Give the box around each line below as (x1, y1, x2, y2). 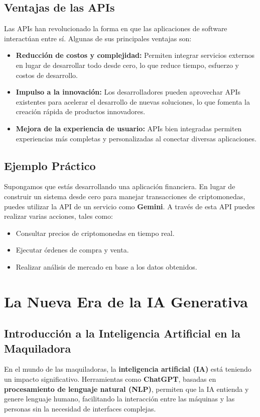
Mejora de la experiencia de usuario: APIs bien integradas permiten (16, 123, 242, 133)
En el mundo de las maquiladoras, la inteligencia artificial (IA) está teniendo (4, 364, 251, 374)
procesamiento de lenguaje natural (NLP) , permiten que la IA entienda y (4, 383, 249, 394)
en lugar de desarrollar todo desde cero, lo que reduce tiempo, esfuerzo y (16, 59, 239, 70)
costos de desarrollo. (16, 69, 78, 80)
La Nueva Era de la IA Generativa (4, 291, 248, 311)
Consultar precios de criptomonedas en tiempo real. (16, 227, 175, 238)
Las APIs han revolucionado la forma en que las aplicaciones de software (4, 23, 227, 34)
